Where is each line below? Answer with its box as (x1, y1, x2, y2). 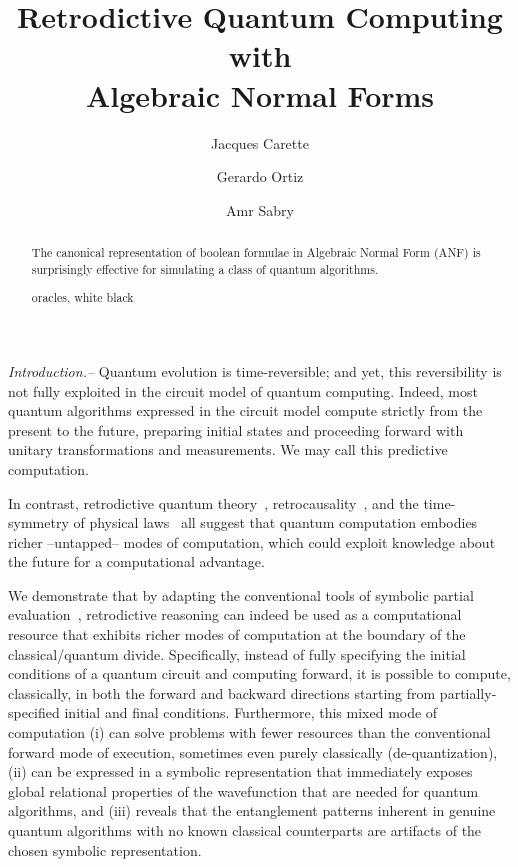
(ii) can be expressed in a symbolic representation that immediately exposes (8, 761, 473, 782)
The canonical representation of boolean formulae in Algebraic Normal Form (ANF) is (31, 244, 481, 261)
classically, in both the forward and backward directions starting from (8, 682, 436, 703)
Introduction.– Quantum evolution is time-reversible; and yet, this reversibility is (8, 360, 502, 381)
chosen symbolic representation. (8, 839, 202, 860)
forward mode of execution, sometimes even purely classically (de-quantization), (8, 741, 498, 762)
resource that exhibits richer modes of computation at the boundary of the (8, 624, 466, 645)
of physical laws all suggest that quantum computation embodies (73, 512, 478, 533)
